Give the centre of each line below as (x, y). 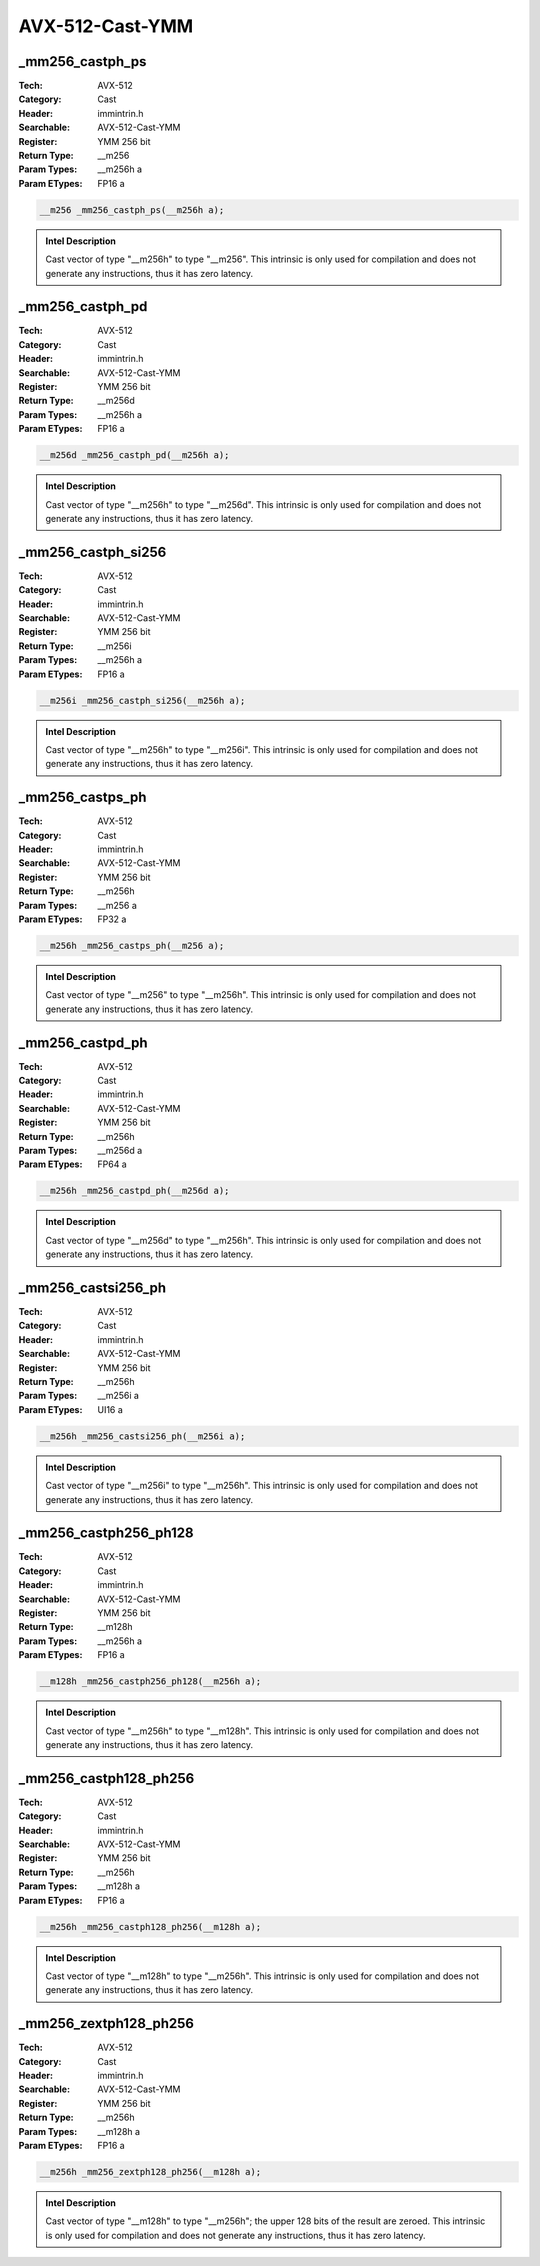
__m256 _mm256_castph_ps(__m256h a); (132, 209)
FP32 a (112, 919)
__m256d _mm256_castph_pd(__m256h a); (134, 455)
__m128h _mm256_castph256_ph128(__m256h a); (150, 1681)
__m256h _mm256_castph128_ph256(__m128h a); (150, 1926)
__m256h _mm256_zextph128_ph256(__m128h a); (150, 2171)
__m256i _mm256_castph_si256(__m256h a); (142, 700)
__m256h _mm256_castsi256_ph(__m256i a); (142, 1436)
